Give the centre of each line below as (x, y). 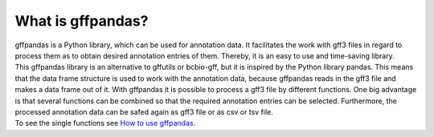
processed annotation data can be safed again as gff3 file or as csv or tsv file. (144, 111)
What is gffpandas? (82, 21)
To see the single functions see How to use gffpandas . (105, 123)
